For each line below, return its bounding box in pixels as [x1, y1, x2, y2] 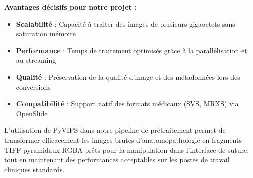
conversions [16, 81, 51, 92]
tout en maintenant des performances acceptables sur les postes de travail [4, 154, 230, 165]
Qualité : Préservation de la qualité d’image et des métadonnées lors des [16, 71, 240, 82]
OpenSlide [16, 108, 48, 118]
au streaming [16, 55, 56, 65]
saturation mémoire [16, 28, 76, 39]
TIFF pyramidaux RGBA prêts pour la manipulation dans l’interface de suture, [4, 144, 249, 155]
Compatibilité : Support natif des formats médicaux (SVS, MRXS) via [16, 98, 239, 109]
